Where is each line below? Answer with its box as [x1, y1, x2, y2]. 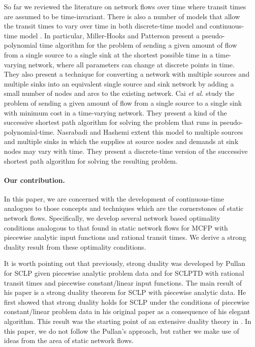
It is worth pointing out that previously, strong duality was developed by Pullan [4, 258, 246, 268]
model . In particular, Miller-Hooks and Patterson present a [19, 30, 200, 40]
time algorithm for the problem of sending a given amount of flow [39, 40, 237, 50]
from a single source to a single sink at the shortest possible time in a [4, 49, 213, 59]
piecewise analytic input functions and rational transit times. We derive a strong [4, 232, 246, 242]
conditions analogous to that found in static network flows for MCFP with [4, 222, 228, 232]
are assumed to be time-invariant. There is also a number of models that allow [4, 11, 240, 21]
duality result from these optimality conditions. [4, 241, 146, 252]
